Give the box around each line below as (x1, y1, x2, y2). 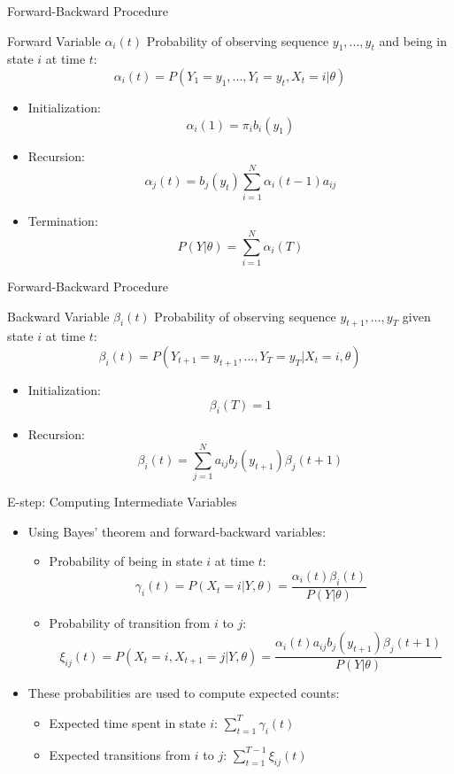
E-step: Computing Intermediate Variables (7, 492, 237, 511)
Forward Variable (7, 31, 101, 50)
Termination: (27, 212, 98, 230)
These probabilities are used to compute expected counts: (27, 684, 340, 702)
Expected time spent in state (49, 713, 206, 731)
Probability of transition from (49, 613, 211, 631)
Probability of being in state (49, 552, 203, 570)
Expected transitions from (49, 745, 191, 763)
